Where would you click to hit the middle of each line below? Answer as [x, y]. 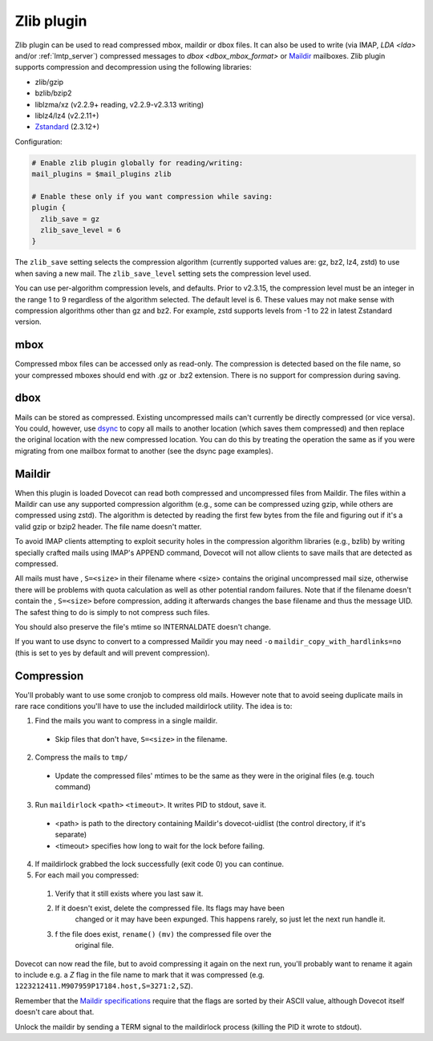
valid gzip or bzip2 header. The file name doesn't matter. [108, 526]
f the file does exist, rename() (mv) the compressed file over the [163, 934]
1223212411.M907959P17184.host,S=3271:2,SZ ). [104, 986]
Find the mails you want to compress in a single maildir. [126, 721]
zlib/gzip [49, 82]
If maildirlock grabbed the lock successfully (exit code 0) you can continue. [160, 864]
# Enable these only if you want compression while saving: [152, 196]
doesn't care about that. [55, 1012]
